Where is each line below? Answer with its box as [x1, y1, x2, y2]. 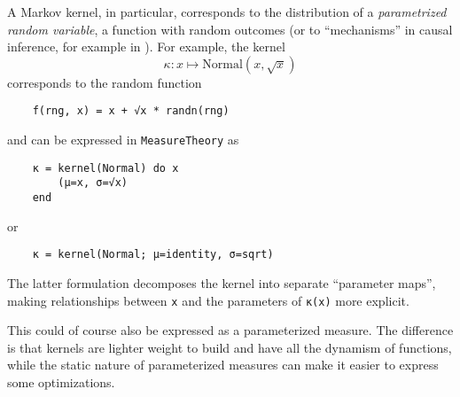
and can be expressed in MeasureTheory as [7, 130, 239, 149]
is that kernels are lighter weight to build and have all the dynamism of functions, [7, 338, 452, 356]
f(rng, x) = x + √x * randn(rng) [32, 105, 230, 118]
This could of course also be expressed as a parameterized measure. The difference [7, 321, 454, 339]
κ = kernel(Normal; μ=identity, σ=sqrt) [32, 248, 274, 261]
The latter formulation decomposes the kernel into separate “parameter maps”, [7, 273, 436, 292]
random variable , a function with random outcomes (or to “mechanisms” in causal [7, 19, 453, 38]
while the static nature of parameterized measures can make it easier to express [7, 355, 439, 374]
